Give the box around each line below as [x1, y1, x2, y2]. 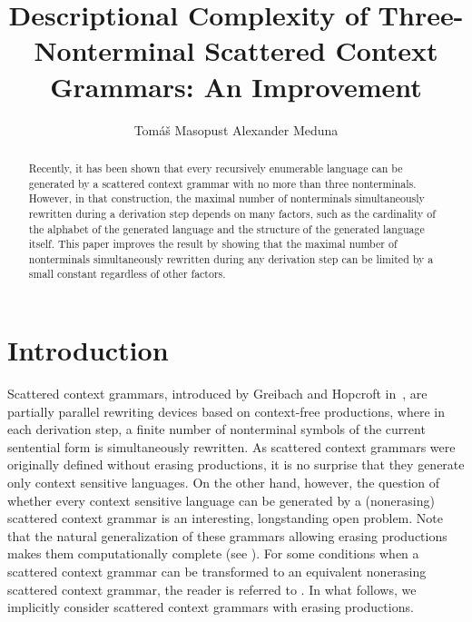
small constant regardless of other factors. [28, 266, 226, 281]
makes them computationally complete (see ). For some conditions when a [7, 544, 419, 563]
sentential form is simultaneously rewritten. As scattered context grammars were [7, 437, 456, 456]
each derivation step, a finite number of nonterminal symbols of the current [7, 420, 426, 439]
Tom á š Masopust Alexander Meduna [133, 120, 339, 139]
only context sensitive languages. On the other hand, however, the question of [7, 473, 439, 492]
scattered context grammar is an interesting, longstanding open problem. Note [7, 508, 444, 528]
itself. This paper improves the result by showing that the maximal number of [28, 236, 398, 252]
